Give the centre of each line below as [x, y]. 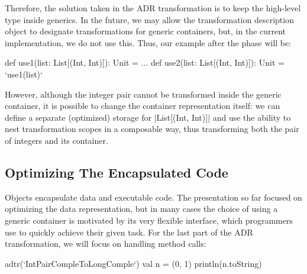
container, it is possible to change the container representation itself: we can [143, 106]
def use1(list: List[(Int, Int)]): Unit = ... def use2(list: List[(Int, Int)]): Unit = [145, 62]
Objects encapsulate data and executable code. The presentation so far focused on [153, 197]
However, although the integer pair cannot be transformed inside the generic [143, 94]
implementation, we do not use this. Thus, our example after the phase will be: [148, 42]
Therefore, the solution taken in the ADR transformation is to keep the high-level [153, 8]
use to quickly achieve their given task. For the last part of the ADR [129, 232]
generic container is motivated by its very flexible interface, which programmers [149, 220]
